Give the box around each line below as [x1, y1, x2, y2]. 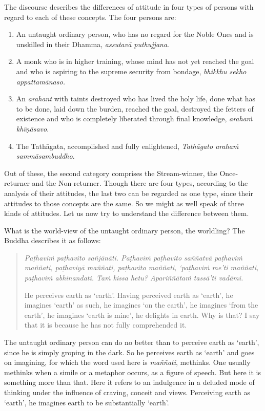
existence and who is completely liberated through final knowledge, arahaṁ [16, 113, 253, 124]
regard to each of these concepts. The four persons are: [4, 11, 176, 22]
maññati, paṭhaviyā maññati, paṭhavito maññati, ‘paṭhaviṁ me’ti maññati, [24, 262, 259, 273]
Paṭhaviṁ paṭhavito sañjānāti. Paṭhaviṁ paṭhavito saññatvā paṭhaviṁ [24, 252, 242, 263]
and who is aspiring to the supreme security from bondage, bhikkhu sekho [16, 66, 247, 76]
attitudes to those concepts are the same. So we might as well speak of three [4, 198, 244, 208]
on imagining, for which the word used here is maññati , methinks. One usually [4, 357, 251, 367]
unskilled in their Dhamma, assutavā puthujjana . [16, 38, 169, 49]
